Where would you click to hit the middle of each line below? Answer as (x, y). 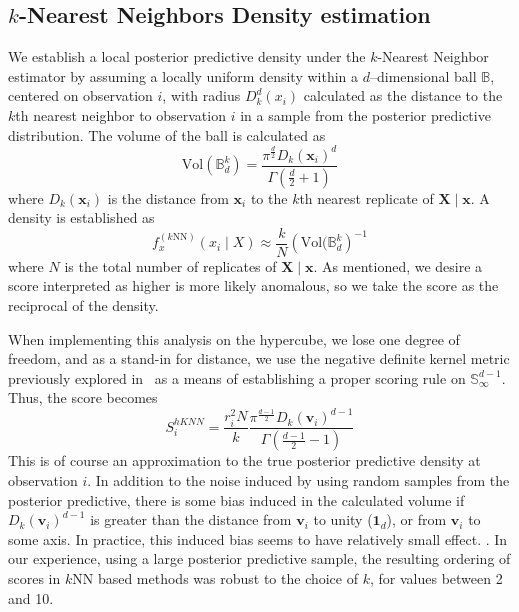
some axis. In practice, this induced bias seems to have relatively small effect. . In (258, 538)
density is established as (81, 217)
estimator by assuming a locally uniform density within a (183, 75)
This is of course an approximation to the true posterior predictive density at (244, 460)
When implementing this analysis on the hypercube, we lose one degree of (234, 338)
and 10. (31, 597)
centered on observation (80, 95)
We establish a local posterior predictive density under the (187, 56)
